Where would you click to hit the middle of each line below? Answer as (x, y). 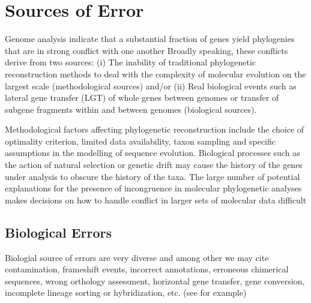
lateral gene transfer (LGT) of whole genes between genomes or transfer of (142, 97)
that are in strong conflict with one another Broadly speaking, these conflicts (146, 50)
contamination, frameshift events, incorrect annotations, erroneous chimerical (147, 269)
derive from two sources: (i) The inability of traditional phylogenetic (130, 62)
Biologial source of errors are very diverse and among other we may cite (137, 257)
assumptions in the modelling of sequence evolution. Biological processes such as (152, 153)
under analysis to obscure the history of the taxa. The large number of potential (152, 176)
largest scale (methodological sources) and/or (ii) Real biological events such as (151, 85)
